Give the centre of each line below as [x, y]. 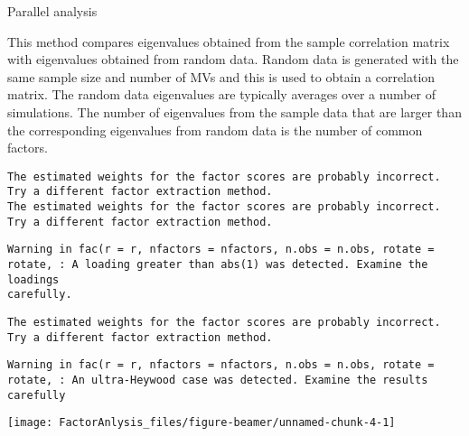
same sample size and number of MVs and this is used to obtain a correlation [221, 76]
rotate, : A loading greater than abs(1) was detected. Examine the [218, 265]
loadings [33, 279]
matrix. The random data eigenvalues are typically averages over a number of [222, 94]
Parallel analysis [52, 11]
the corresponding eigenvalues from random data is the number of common [215, 130]
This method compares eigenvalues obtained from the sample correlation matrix [229, 41]
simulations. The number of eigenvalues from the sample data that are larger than [234, 111]
